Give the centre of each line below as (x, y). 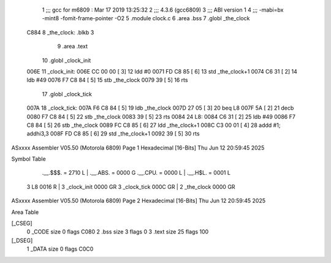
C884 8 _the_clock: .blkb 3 (60, 32)
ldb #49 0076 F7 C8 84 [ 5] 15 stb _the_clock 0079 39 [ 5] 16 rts (107, 80)
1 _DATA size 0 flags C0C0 (60, 249)
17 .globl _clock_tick (67, 94)
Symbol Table (29, 159)
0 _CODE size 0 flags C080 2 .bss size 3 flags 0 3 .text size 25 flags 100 (118, 232)
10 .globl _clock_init (67, 60)
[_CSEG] (22, 223)
